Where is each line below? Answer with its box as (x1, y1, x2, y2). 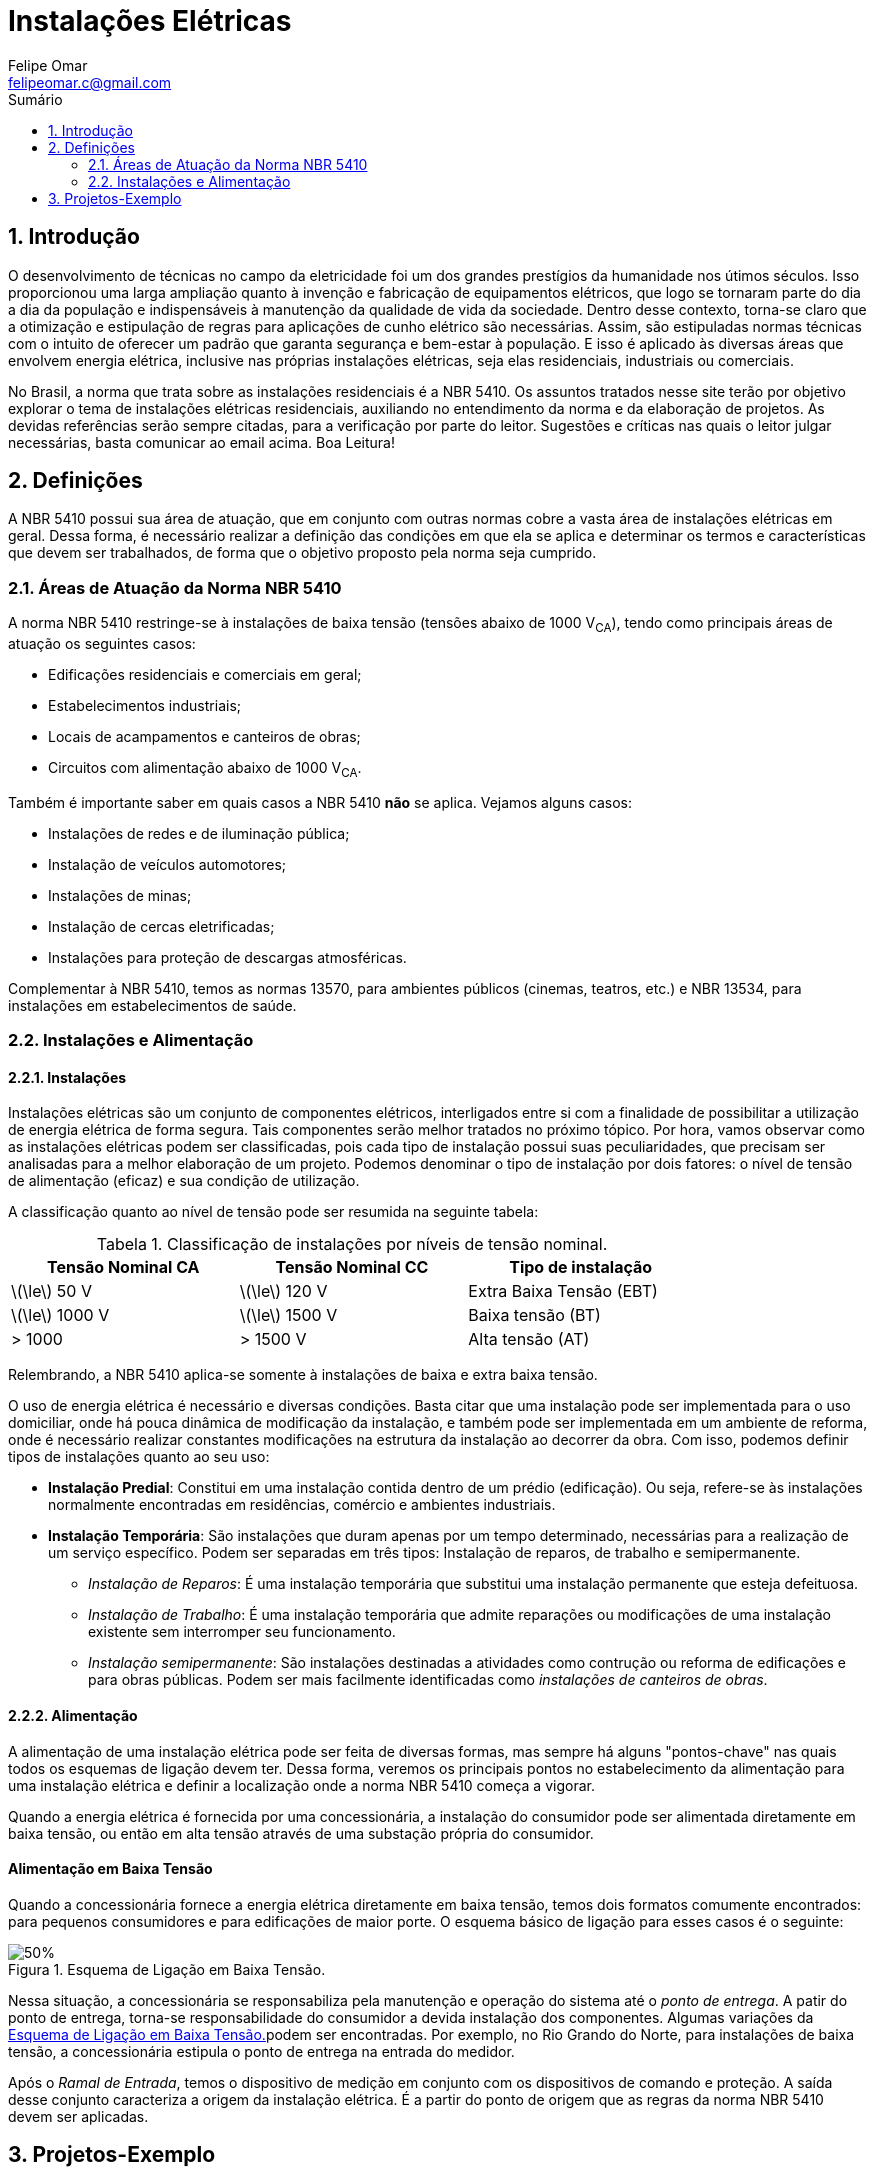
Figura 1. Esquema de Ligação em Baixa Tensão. (8, 1960, 326, 1978)
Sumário (8, 90, 63, 108)
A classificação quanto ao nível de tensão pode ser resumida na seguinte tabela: (8, 1203, 539, 1221)
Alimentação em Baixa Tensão (8, 1860, 213, 1878)
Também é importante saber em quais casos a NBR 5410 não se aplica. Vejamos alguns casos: (8, 793, 633, 811)
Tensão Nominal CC (275, 1257, 429, 1278)
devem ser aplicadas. (8, 2107, 149, 2125)
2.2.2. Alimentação (8, 1706, 138, 1724)
